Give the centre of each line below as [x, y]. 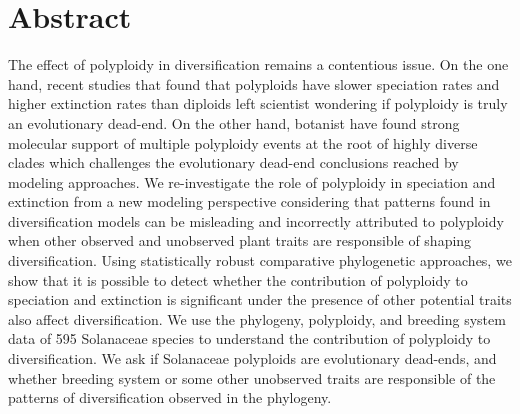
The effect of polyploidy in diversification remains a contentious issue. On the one [258, 64]
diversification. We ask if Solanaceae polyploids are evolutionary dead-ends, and [252, 358]
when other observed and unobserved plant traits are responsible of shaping [240, 240]
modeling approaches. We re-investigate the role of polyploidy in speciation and [252, 181]
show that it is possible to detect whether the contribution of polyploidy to [238, 279]
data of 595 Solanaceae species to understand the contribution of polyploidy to [249, 338]
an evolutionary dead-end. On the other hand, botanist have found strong [234, 122]
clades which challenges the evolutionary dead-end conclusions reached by [233, 162]
